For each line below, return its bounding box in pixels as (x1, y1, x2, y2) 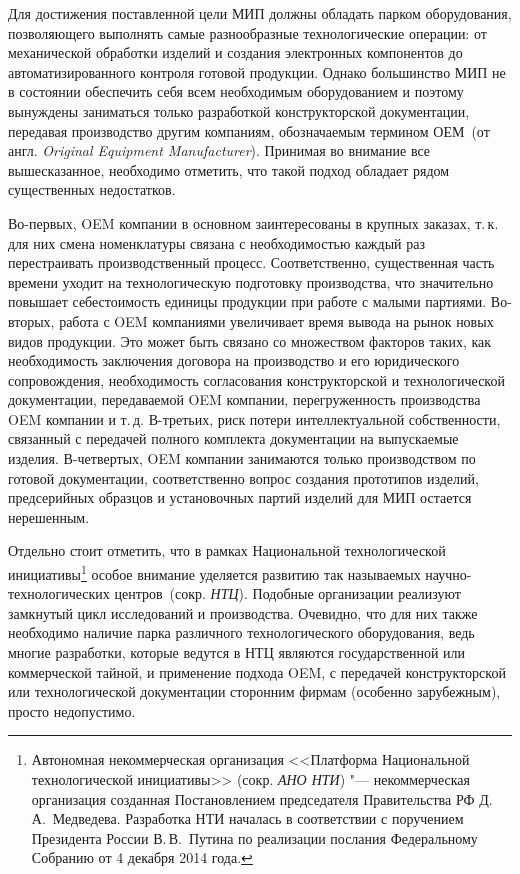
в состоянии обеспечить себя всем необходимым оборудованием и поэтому (8, 81, 464, 102)
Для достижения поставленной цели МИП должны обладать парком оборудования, (8, 3, 512, 23)
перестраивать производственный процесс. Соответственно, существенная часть (8, 252, 495, 273)
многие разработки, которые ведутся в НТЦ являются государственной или (8, 642, 466, 663)
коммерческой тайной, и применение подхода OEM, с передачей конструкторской (8, 661, 506, 682)
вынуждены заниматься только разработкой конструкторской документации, (8, 100, 470, 121)
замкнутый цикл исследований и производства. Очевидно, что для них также (8, 602, 478, 623)
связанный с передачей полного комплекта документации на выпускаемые (8, 428, 459, 449)
